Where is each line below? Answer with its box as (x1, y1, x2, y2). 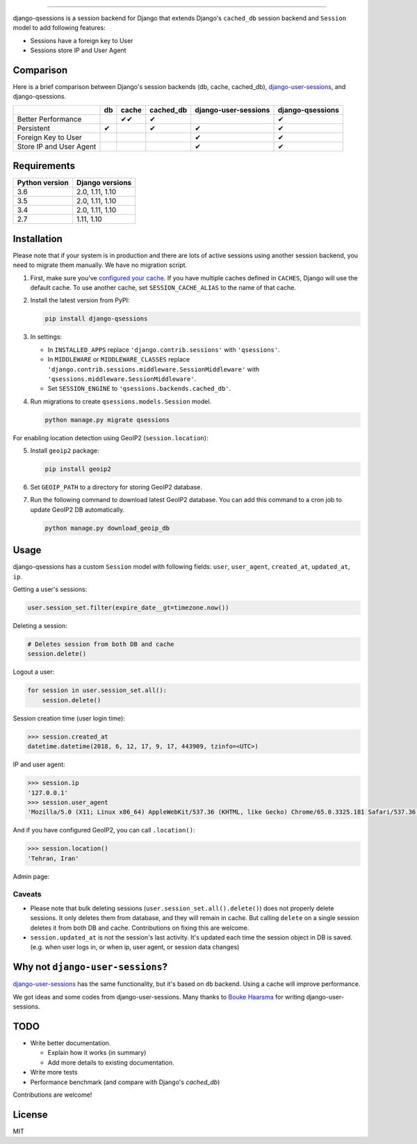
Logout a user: (13, 668, 55, 676)
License (13, 1109, 48, 1120)
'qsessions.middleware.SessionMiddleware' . (47, 374, 197, 382)
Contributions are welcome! (13, 1090, 92, 1099)
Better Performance (17, 114, 82, 124)
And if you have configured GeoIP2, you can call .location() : (13, 826, 195, 835)
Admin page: (13, 872, 50, 880)
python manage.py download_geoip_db (44, 524, 170, 532)
